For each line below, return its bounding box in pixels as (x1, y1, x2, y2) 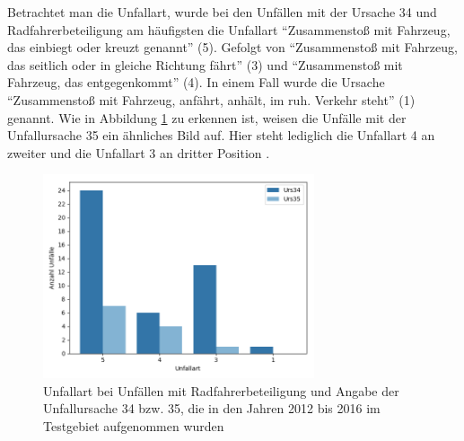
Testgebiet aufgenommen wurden (43, 416, 224, 435)
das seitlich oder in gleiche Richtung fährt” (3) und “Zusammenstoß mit (7, 55, 403, 74)
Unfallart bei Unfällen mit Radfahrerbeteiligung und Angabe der (43, 381, 399, 400)
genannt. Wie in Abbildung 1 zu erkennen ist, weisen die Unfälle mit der (7, 108, 407, 127)
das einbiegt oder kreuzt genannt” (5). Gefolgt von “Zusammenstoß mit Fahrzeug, (7, 38, 458, 57)
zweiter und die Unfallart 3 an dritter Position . (7, 143, 270, 162)
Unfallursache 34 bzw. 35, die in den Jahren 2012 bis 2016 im (43, 399, 381, 418)
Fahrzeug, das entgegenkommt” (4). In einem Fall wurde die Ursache (7, 73, 385, 92)
